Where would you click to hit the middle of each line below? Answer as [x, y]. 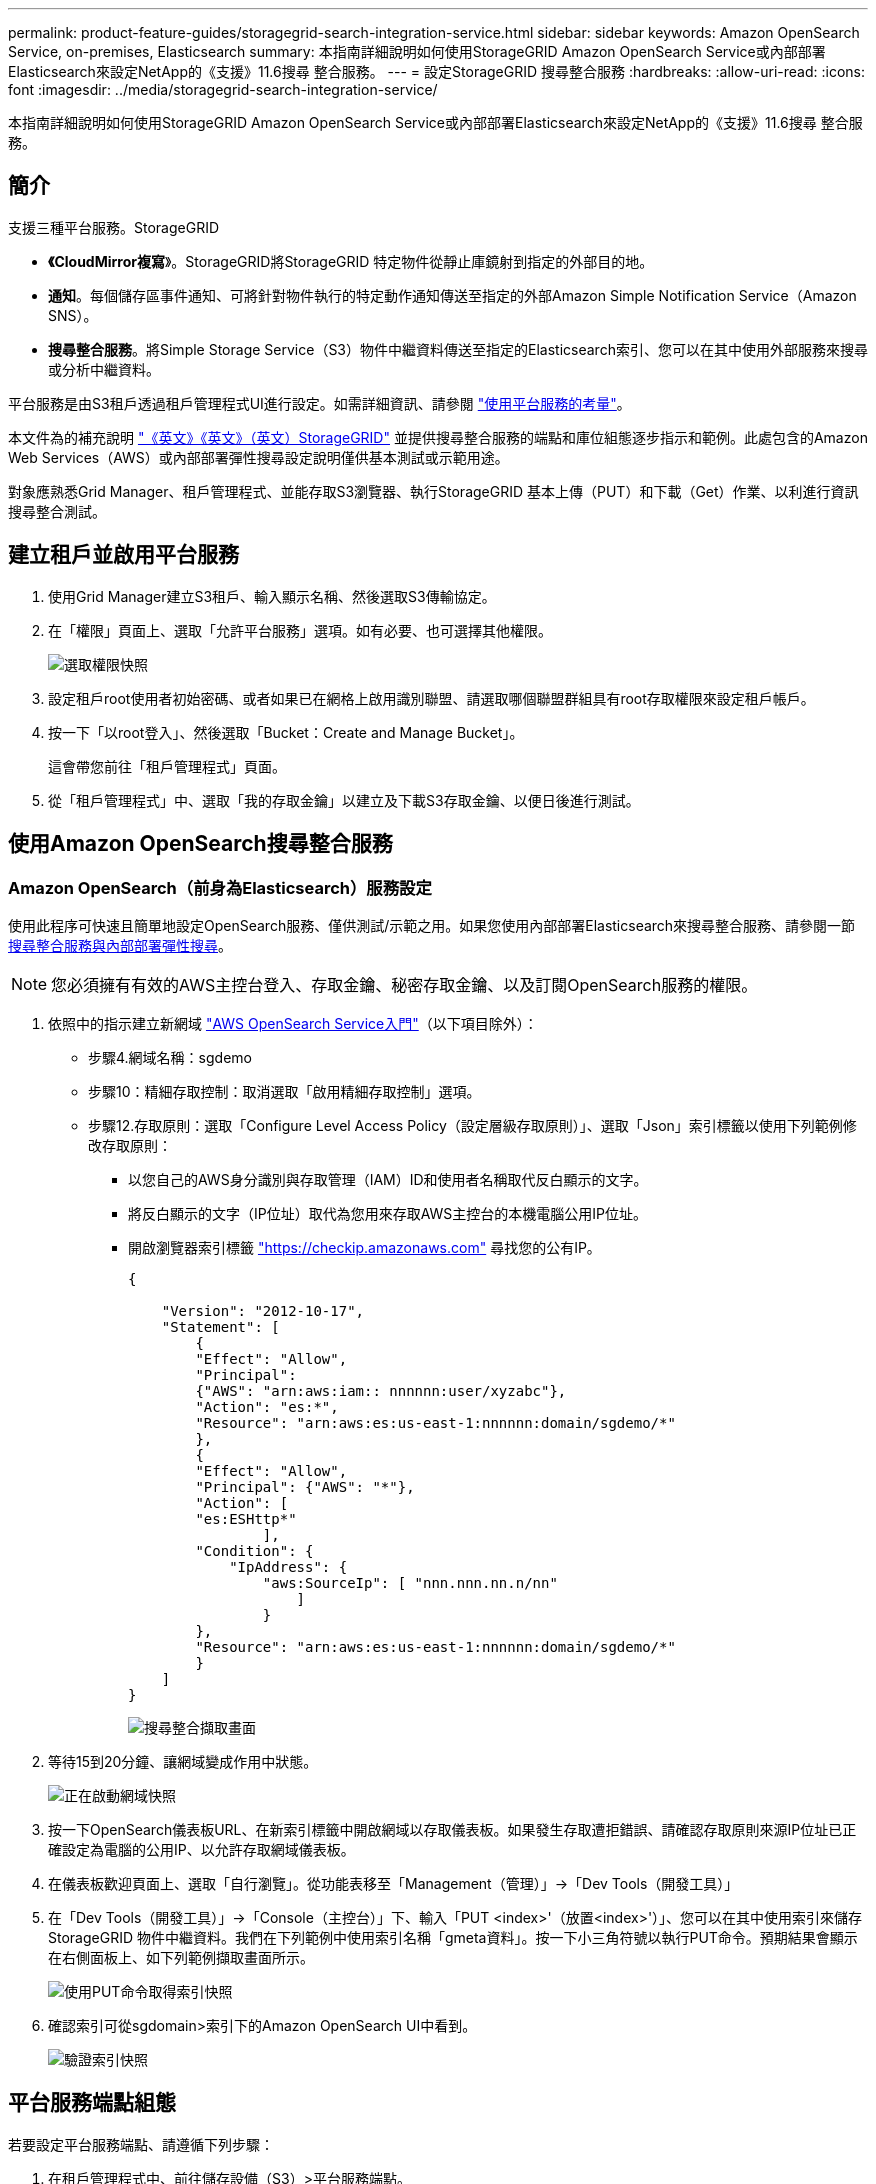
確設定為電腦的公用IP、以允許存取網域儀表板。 [201, 1849]
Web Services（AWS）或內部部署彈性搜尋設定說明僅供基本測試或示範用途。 [258, 457]
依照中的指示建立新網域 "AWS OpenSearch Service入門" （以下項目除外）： [293, 1023]
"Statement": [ [220, 1326]
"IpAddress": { [288, 1566]
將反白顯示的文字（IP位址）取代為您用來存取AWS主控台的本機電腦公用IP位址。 [388, 1213]
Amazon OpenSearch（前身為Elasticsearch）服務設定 [220, 887]
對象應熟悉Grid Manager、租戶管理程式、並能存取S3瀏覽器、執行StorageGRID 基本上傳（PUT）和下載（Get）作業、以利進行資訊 [433, 491]
